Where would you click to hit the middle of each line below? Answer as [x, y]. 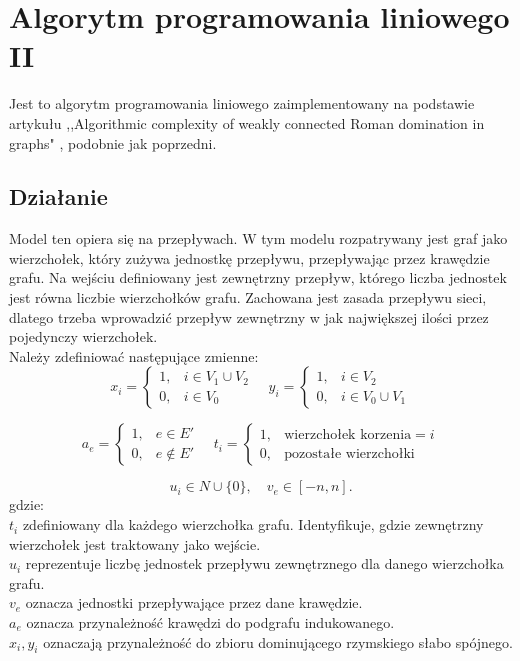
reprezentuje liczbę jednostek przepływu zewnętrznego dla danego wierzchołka [264, 563]
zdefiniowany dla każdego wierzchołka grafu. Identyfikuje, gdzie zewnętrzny [253, 524]
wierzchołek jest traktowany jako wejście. [135, 543]
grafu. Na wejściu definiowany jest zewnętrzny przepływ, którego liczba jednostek [258, 277]
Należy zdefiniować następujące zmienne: [134, 355]
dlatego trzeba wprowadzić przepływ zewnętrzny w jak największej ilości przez [249, 316]
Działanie [58, 196]
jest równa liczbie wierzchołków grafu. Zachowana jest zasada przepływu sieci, [248, 297]
